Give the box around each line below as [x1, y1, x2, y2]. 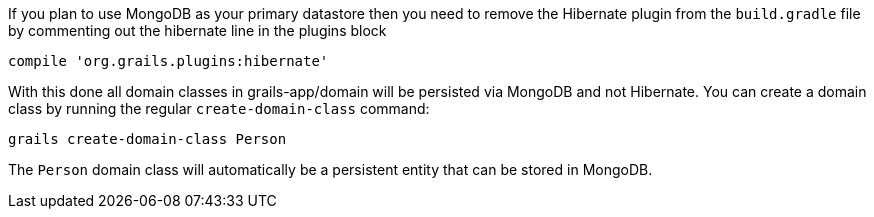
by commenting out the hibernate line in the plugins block [8, 22, 387, 39]
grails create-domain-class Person [8, 131, 287, 147]
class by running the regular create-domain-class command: [8, 100, 430, 117]
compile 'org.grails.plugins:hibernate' [8, 53, 329, 69]
